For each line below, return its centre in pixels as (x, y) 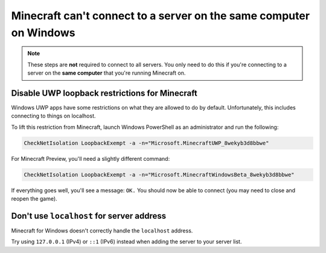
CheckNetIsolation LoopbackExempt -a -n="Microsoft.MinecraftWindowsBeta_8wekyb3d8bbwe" (159, 174)
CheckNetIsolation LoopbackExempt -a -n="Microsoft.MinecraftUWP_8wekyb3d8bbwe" (146, 143)
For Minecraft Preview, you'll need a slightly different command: (91, 158)
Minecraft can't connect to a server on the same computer (161, 16)
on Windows (43, 33)
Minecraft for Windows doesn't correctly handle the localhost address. (102, 231)
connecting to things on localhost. (53, 116)
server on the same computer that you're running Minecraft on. (107, 73)
